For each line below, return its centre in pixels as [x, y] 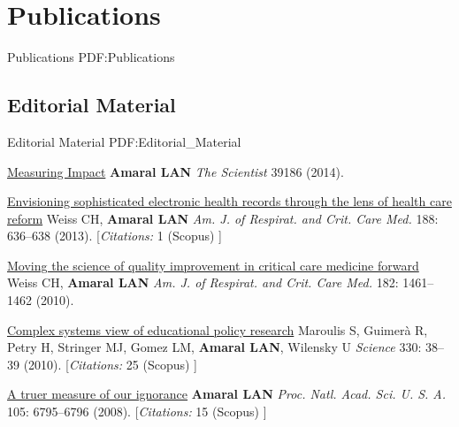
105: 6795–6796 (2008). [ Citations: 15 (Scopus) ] [137, 412]
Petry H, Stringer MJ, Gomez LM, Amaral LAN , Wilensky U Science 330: [214, 347]
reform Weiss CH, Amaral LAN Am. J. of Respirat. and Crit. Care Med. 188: [223, 218]
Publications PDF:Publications [91, 57]
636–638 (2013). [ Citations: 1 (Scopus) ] [115, 236]
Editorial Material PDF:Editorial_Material [124, 141]
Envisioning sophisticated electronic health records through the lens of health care [229, 201]
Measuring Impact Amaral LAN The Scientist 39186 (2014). [176, 171]
